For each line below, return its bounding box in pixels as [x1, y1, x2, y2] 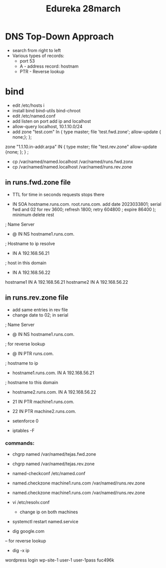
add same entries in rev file [12, 307, 68, 313]
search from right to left [12, 47, 61, 53]
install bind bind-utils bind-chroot [12, 107, 81, 113]
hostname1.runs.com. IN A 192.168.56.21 [12, 370, 95, 376]
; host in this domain [5, 259, 47, 266]
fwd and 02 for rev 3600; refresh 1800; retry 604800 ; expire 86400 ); [12, 206, 156, 212]
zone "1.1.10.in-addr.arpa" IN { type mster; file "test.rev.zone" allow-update [5, 144, 157, 150]
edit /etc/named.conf [12, 113, 56, 119]
